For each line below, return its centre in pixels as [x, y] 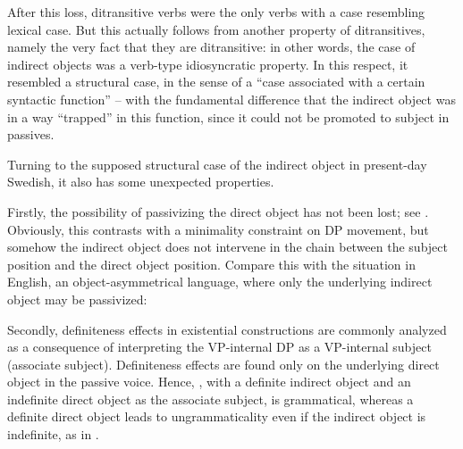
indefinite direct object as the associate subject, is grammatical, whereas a [210, 399]
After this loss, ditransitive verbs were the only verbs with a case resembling [216, 12]
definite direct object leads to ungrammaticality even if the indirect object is [217, 416]
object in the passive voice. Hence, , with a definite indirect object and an [209, 382]
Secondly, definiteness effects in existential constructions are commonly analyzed [227, 329]
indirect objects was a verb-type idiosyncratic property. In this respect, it [208, 64]
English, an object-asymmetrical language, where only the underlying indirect [220, 282]
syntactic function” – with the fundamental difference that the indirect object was [231, 99]
